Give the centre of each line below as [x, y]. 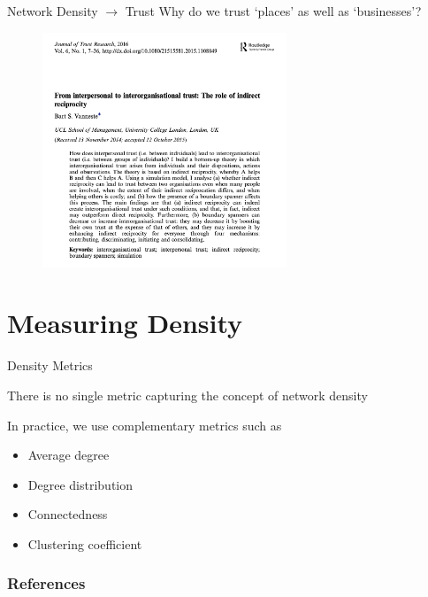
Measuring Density [125, 323]
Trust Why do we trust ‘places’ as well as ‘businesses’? [273, 11]
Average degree [69, 455]
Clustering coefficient [85, 543]
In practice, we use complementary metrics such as [145, 425]
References [46, 583]
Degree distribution [80, 484]
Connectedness [68, 514]
